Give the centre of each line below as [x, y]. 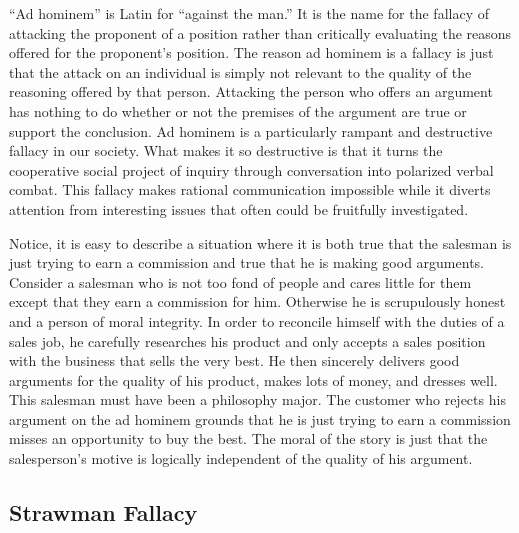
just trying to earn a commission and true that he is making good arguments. [246, 262]
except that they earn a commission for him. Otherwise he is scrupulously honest [257, 301]
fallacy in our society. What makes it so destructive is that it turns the [226, 150]
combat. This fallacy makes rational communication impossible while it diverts [250, 189]
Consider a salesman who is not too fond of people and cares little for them [240, 281]
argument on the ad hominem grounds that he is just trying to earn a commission [260, 418]
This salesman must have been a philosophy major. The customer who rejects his [257, 399]
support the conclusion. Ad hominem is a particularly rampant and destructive [251, 130]
